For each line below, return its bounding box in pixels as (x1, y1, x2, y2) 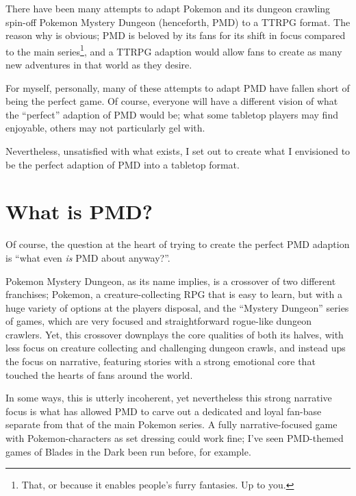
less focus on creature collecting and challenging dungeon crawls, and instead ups (5, 340, 346, 355)
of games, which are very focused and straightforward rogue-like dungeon (5, 314, 311, 328)
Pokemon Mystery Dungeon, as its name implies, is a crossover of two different (5, 273, 336, 288)
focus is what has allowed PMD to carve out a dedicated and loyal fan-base (5, 404, 322, 418)
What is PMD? (5, 197, 153, 225)
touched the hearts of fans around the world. (5, 367, 193, 382)
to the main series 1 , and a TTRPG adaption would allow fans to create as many (5, 42, 342, 58)
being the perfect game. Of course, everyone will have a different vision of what (5, 94, 338, 108)
